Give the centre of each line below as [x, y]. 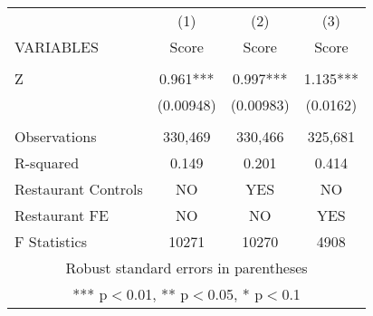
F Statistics [51, 241]
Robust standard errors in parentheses [186, 268]
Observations [56, 136]
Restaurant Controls [79, 189]
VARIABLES [57, 47]
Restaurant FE [62, 215]
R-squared [47, 163]
